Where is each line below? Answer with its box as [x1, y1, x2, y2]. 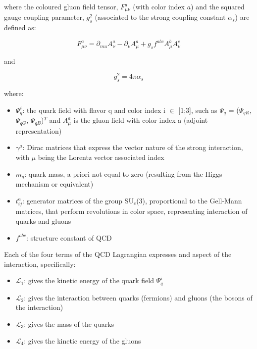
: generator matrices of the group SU [22, 195, 134, 205]
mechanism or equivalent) [15, 179, 94, 189]
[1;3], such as [178, 104, 217, 115]
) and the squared [191, 1, 245, 11]
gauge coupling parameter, [4, 12, 84, 22]
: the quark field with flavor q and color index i [22, 104, 165, 115]
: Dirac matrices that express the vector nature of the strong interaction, [22, 142, 243, 152]
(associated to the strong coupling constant [95, 12, 226, 22]
